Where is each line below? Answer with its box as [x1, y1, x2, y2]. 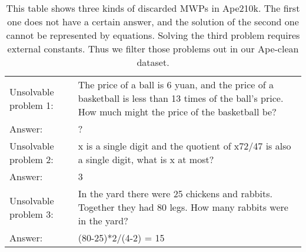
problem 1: [9, 98, 54, 112]
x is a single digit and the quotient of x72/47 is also [78, 139, 291, 152]
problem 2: [9, 152, 54, 166]
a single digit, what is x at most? [78, 152, 214, 166]
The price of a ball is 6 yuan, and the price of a [78, 78, 274, 91]
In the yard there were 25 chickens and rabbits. [78, 187, 272, 200]
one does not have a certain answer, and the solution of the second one [7, 15, 299, 28]
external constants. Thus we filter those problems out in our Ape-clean [7, 42, 299, 55]
